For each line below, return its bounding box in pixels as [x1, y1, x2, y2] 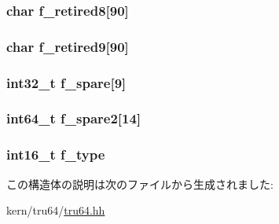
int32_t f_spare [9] [6, 72, 127, 92]
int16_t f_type [6, 145, 105, 164]
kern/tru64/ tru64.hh [6, 202, 105, 218]
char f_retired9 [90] [6, 36, 129, 56]
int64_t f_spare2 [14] [6, 108, 141, 128]
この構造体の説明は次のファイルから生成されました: [6, 175, 273, 192]
